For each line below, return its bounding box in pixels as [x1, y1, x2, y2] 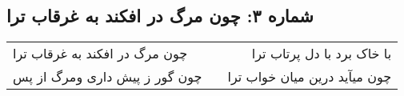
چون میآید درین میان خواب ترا [227, 67, 392, 86]
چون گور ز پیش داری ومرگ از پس [13, 67, 202, 86]
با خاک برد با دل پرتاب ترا [251, 44, 392, 63]
